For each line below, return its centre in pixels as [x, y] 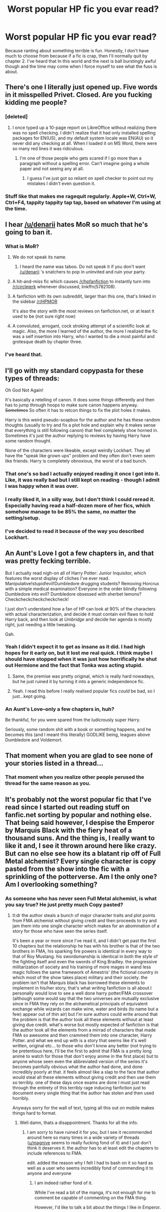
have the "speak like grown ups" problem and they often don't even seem [80, 455]
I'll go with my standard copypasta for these [74, 370]
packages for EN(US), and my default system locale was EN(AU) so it [83, 138]
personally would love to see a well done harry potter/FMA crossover [83, 993]
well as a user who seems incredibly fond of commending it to [90, 1168]
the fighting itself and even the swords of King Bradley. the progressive [84, 962]
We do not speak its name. [39, 257]
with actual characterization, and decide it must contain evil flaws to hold [80, 614]
